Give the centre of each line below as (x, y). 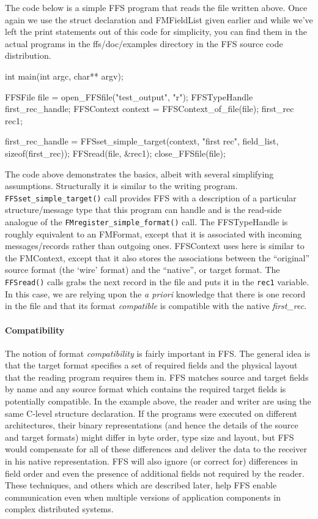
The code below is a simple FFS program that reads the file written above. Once (156, 7)
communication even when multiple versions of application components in (143, 497)
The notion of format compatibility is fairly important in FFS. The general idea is (158, 353)
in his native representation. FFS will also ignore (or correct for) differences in (151, 461)
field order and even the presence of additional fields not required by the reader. (155, 473)
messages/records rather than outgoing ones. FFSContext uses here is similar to (155, 246)
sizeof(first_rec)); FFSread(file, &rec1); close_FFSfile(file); (115, 153)
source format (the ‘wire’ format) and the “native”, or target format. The (142, 270)
